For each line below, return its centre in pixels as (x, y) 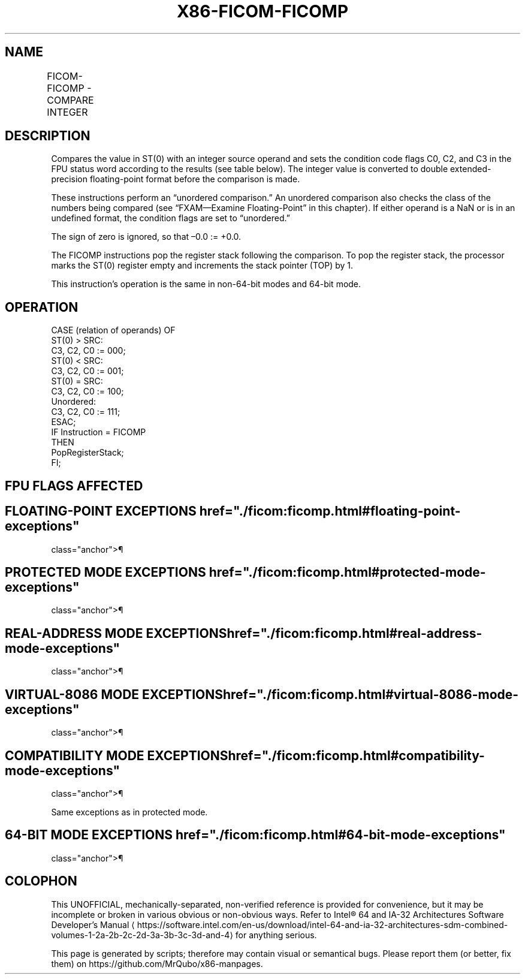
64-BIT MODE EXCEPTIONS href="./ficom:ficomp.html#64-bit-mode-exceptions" (255, 835)
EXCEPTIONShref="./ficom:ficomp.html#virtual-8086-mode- (331, 694)
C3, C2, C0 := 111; (86, 412)
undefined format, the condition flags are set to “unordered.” (171, 218)
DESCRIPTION (48, 136)
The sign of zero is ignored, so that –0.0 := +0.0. (146, 237)
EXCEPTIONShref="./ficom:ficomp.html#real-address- (314, 633)
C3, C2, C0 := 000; (88, 351)
